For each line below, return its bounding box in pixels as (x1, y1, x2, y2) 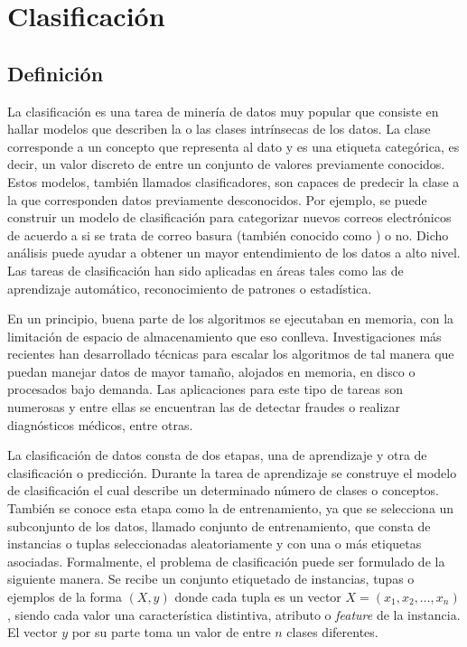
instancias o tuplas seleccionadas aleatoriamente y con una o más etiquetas (7, 534, 422, 553)
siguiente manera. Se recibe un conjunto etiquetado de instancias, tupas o (7, 569, 415, 588)
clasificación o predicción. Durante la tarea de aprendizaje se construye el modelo (7, 463, 457, 482)
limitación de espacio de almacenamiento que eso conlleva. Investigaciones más (7, 326, 442, 345)
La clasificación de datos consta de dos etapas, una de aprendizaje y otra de (7, 445, 427, 464)
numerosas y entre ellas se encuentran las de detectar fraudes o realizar (7, 398, 401, 417)
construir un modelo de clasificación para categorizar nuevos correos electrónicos (7, 208, 452, 227)
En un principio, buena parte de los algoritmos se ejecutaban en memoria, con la (7, 309, 454, 328)
